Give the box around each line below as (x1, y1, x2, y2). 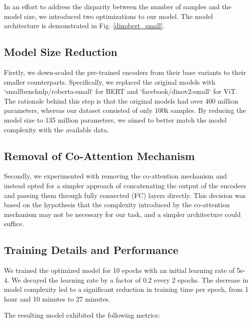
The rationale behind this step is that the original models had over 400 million (4, 95, 238, 106)
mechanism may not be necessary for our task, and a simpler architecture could (4, 209, 241, 219)
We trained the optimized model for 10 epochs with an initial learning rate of (4, 265, 234, 275)
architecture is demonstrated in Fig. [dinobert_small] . (4, 20, 165, 31)
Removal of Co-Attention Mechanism (4, 148, 195, 163)
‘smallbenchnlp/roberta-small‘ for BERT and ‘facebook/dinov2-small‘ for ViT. (4, 86, 238, 96)
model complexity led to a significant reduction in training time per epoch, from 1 (4, 284, 249, 294)
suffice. (4, 218, 24, 229)
